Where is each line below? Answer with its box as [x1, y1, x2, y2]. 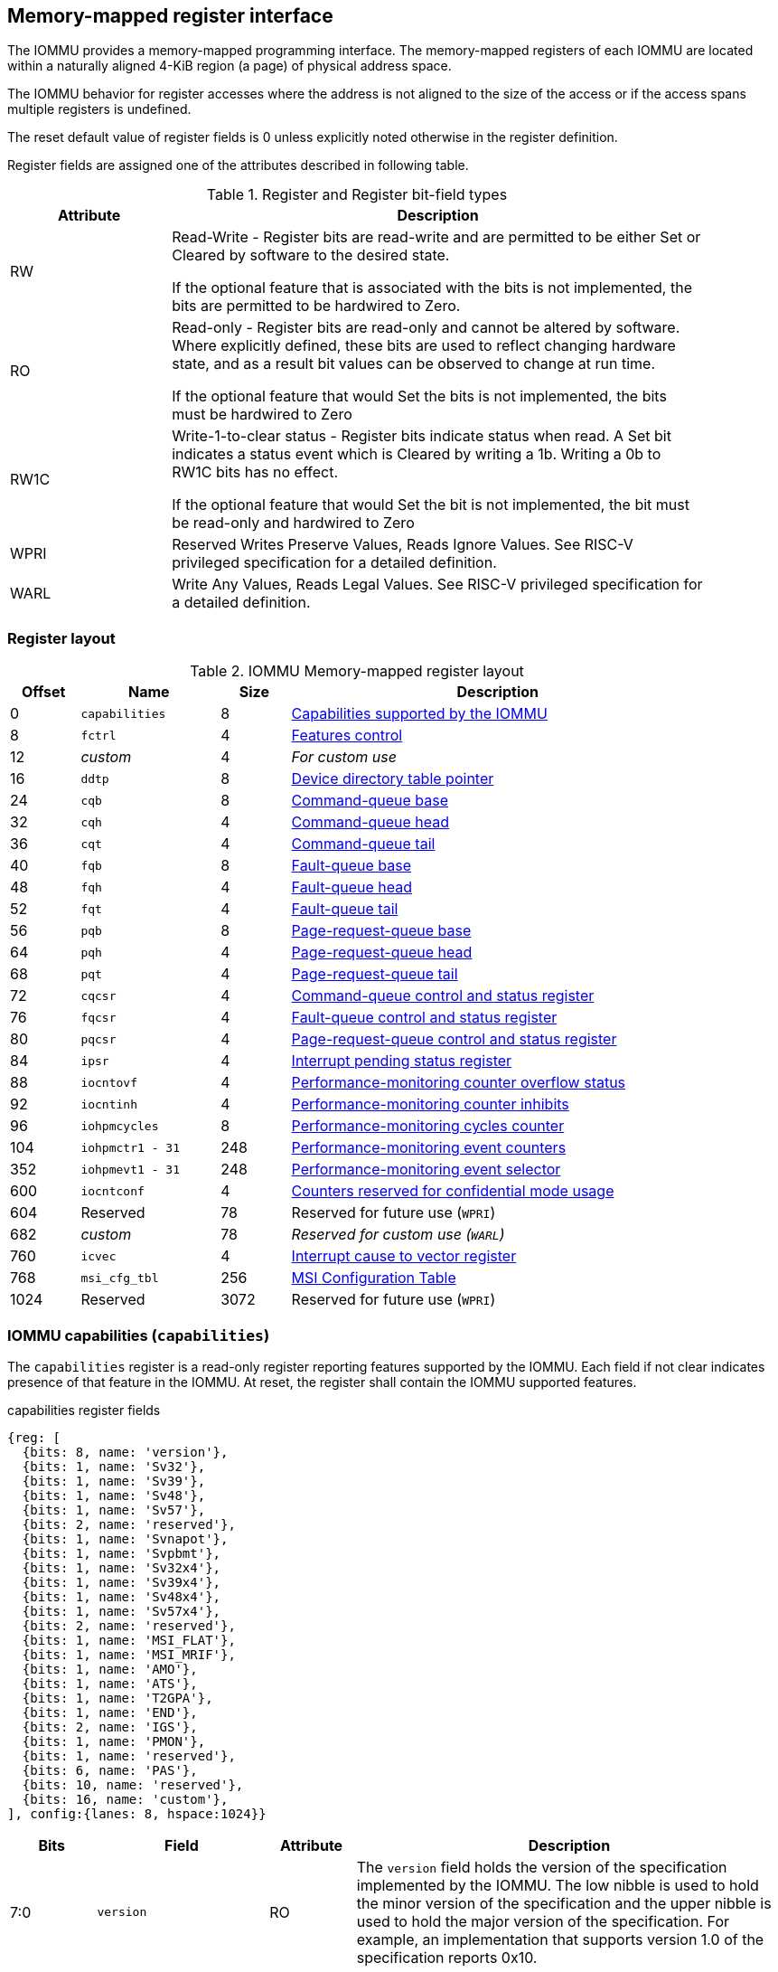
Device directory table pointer [291, 769, 494, 788]
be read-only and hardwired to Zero [172, 514, 415, 533]
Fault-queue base [291, 856, 412, 875]
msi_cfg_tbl [80, 1270, 159, 1285]
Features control [291, 726, 403, 745]
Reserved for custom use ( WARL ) [291, 1225, 505, 1244]
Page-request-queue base [291, 921, 472, 940]
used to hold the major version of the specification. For [356, 1911, 729, 1930]
